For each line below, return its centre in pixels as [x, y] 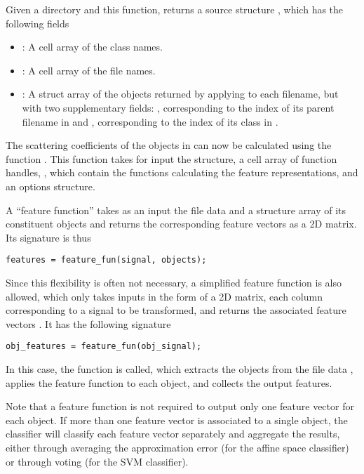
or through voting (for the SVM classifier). [97, 461]
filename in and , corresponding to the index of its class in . [150, 121]
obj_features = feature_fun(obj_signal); [104, 347]
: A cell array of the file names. [89, 70]
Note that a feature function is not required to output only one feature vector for [180, 406]
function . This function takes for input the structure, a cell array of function [171, 158]
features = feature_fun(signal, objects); [106, 260]
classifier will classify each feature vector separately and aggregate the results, [173, 434]
